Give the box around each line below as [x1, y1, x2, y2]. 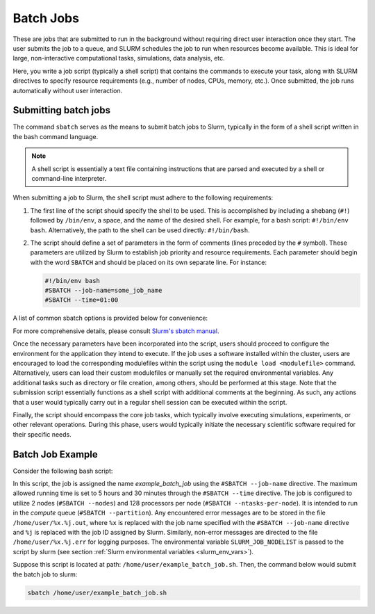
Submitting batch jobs [12, 104, 111, 116]
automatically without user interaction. [12, 86, 123, 95]
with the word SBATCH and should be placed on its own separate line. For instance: [30, 258, 267, 266]
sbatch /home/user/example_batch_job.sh [27, 588, 167, 597]
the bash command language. [12, 132, 99, 140]
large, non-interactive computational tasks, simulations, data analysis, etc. [12, 54, 225, 63]
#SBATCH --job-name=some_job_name [44, 286, 162, 295]
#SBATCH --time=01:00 [44, 296, 119, 304]
